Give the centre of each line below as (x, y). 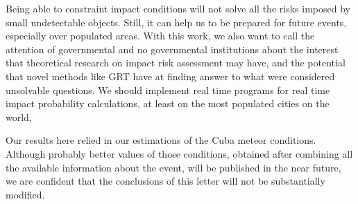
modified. (25, 194)
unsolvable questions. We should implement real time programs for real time (168, 90)
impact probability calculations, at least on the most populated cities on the (168, 103)
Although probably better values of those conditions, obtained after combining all (179, 153)
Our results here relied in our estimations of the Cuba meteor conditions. (161, 140)
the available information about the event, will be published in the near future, (173, 167)
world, (19, 117)
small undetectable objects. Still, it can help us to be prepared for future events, (176, 22)
